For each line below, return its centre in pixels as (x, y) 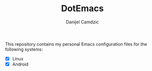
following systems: (24, 49)
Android (20, 64)
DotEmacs (82, 9)
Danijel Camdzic (82, 22)
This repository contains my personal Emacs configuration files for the (76, 44)
